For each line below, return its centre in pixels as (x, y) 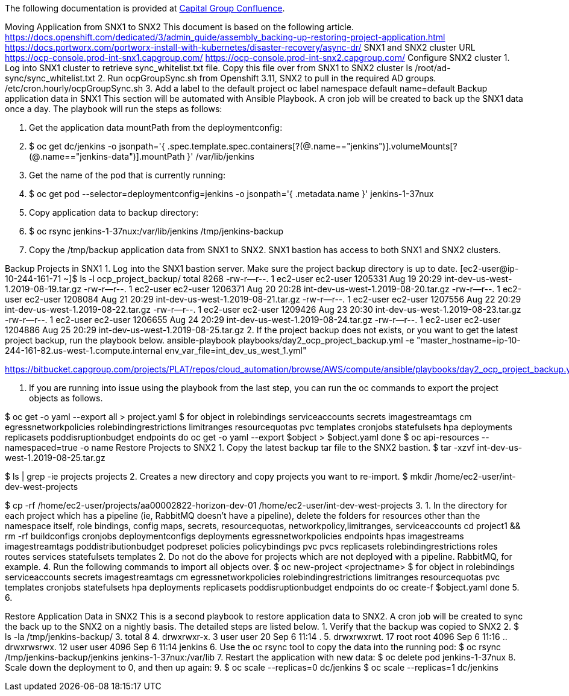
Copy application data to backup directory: (114, 212)
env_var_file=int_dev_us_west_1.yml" (236, 350)
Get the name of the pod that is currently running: (127, 175)
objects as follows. (66, 398)
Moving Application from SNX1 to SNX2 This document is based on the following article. (179, 27)
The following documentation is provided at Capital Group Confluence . (145, 8)
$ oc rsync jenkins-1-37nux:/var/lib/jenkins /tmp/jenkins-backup (156, 231)
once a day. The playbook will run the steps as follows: (114, 109)
